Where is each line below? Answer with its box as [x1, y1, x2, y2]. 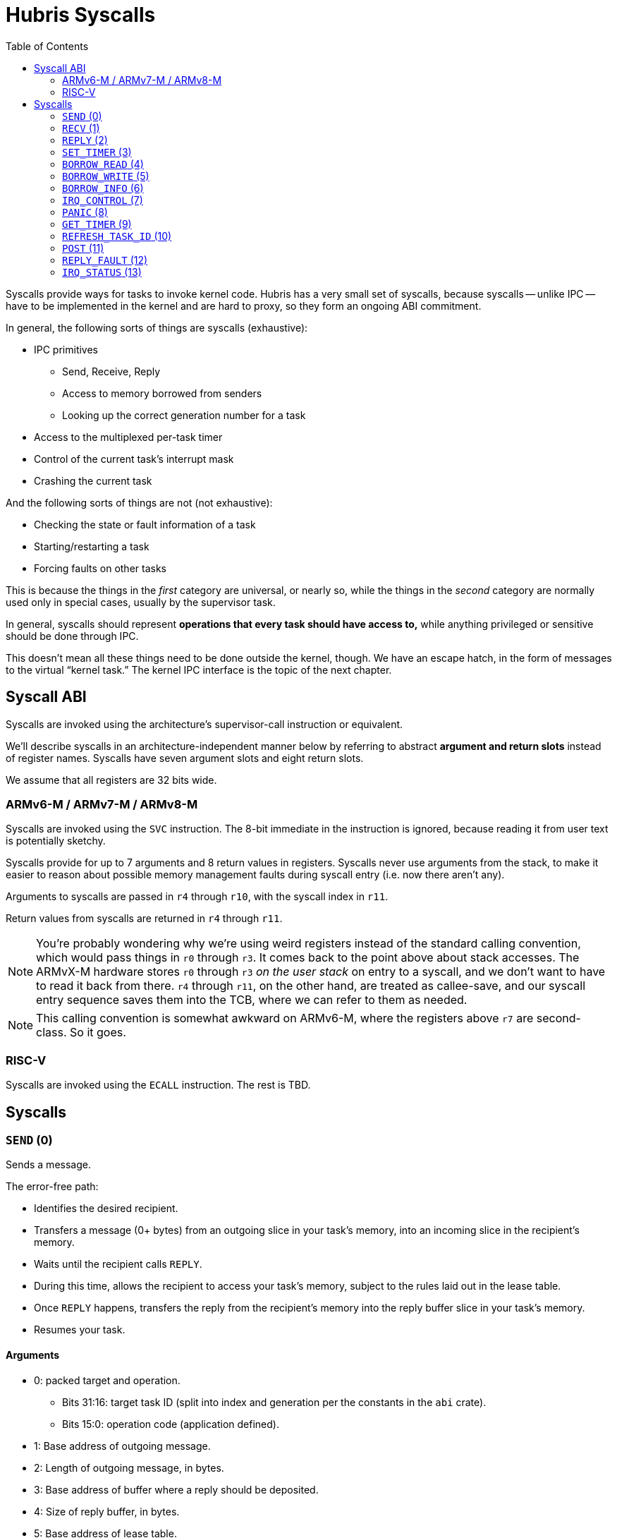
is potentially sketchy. [6, 835, 106, 847]
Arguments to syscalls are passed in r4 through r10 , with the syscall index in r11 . [6, 890, 389, 903]
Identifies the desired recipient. [34, 1202, 178, 1215]
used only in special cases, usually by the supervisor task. [6, 595, 276, 608]
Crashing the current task [34, 474, 152, 487]
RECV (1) [62, 121, 100, 134]
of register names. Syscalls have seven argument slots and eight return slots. [6, 751, 364, 764]
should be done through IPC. [6, 629, 139, 642]
